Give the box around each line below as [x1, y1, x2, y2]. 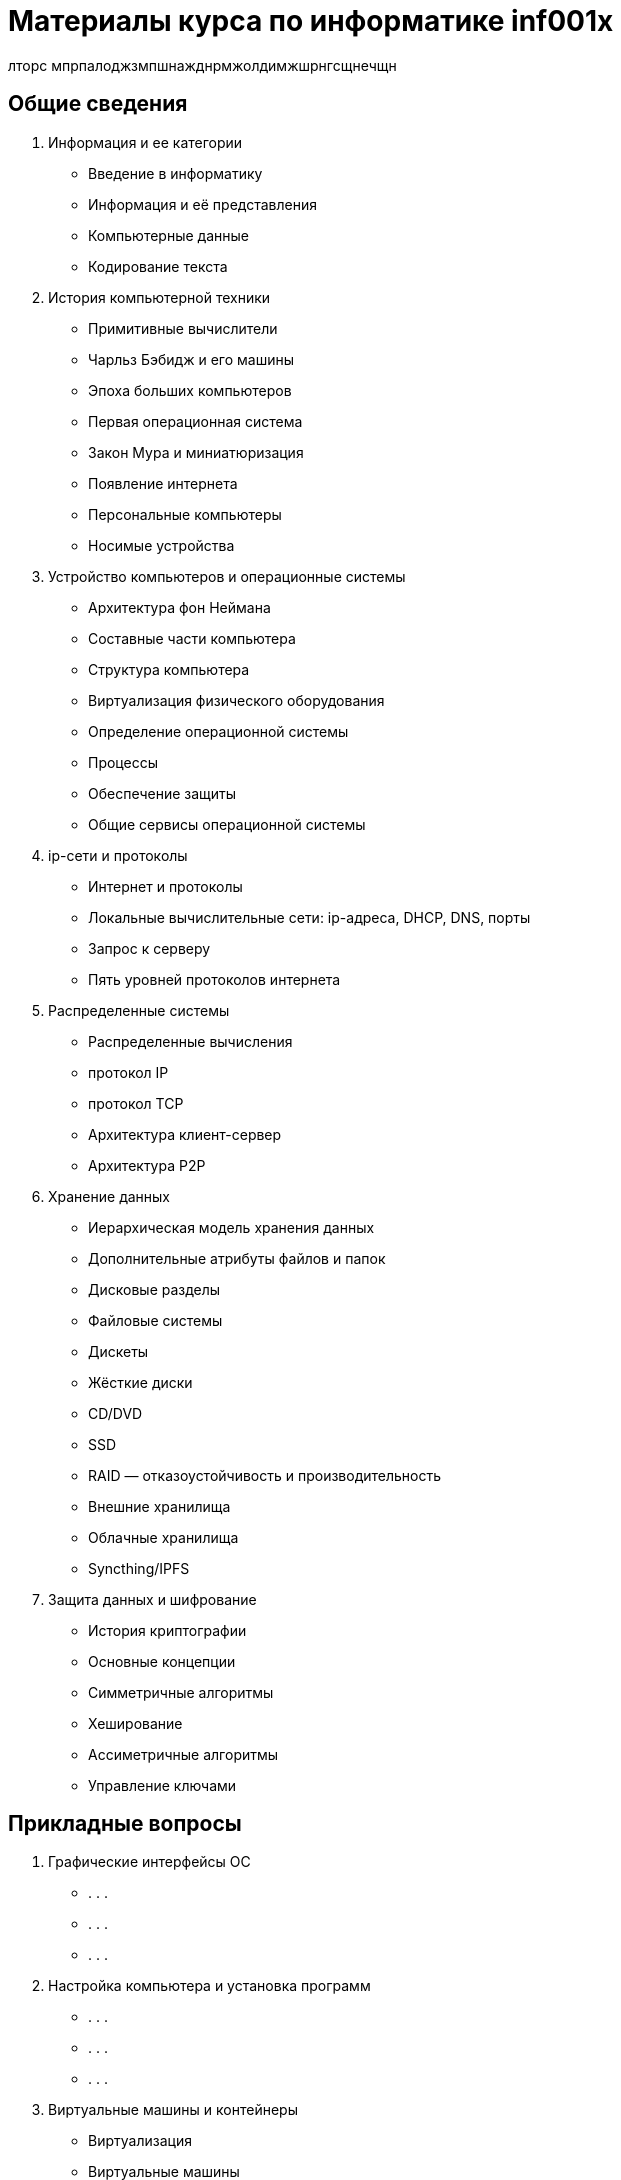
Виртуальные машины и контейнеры [48, 2101, 298, 2119]
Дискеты [88, 1342, 149, 1360]
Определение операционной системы [88, 722, 349, 740]
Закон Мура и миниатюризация [88, 443, 304, 461]
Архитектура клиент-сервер [88, 1125, 282, 1143]
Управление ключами [88, 1776, 237, 1794]
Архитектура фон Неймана [88, 598, 271, 616]
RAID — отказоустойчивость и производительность [88, 1466, 442, 1484]
